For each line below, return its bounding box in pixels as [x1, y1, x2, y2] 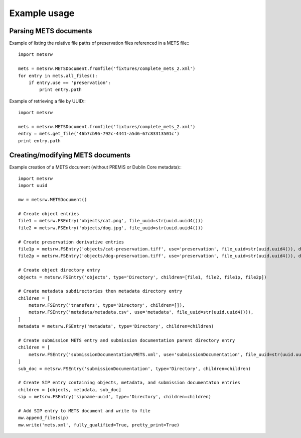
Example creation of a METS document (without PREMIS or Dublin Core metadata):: [9, 164, 182, 170]
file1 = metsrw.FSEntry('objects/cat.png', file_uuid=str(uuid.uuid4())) [18, 218, 204, 224]
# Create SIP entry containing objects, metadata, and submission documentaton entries [18, 380, 241, 386]
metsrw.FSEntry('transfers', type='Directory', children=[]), [28, 302, 185, 308]
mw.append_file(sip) [18, 415, 69, 421]
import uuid [18, 183, 48, 189]
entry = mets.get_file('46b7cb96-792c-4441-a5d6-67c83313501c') [18, 131, 180, 137]
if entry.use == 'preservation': [28, 80, 111, 85]
